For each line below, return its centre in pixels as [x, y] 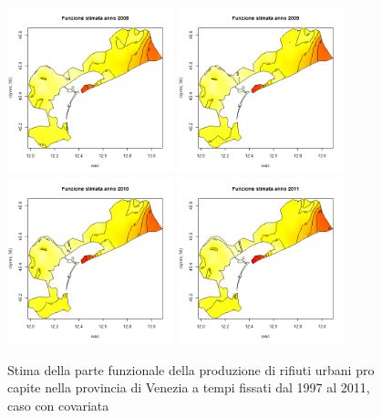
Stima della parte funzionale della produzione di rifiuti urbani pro [191, 369]
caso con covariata [58, 405]
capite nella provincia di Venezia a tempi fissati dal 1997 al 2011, [189, 387]
